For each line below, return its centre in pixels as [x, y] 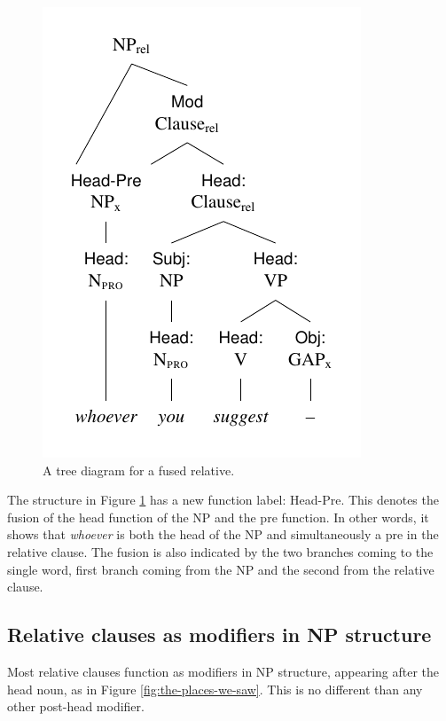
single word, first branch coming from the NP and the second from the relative [221, 569]
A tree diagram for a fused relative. [139, 470]
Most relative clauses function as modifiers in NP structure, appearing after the [223, 671]
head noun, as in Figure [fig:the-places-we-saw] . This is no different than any [215, 689]
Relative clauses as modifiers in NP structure [219, 635]
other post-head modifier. [76, 706]
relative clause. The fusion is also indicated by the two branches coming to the [220, 551]
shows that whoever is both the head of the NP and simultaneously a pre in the [223, 534]
